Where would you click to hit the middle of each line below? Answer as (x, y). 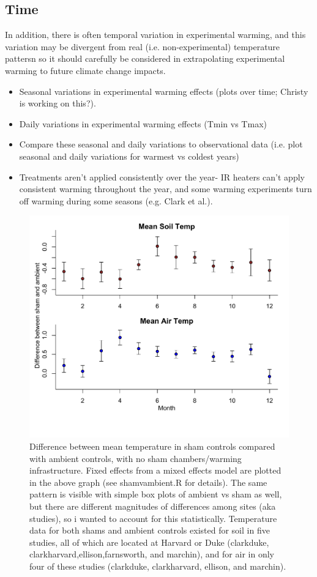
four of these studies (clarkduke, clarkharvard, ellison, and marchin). (158, 566)
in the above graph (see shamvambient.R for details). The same (148, 482)
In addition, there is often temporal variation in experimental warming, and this (155, 35)
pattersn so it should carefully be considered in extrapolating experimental (145, 58)
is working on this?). (58, 103)
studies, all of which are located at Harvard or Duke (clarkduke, (149, 542)
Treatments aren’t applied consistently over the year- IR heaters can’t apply (162, 177)
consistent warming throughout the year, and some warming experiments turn (166, 189)
